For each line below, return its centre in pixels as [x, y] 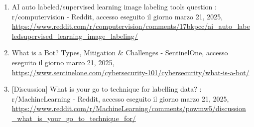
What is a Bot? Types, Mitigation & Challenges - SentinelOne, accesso [120, 53]
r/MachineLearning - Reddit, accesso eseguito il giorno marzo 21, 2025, [120, 98]
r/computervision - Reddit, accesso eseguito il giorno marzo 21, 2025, [117, 16]
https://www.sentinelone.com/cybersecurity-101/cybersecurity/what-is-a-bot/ [130, 72]
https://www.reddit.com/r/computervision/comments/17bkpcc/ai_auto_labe [131, 26]
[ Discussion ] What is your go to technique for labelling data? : [107, 89]
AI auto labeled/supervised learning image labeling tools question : [114, 6]
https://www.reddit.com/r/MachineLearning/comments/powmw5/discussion [129, 108]
